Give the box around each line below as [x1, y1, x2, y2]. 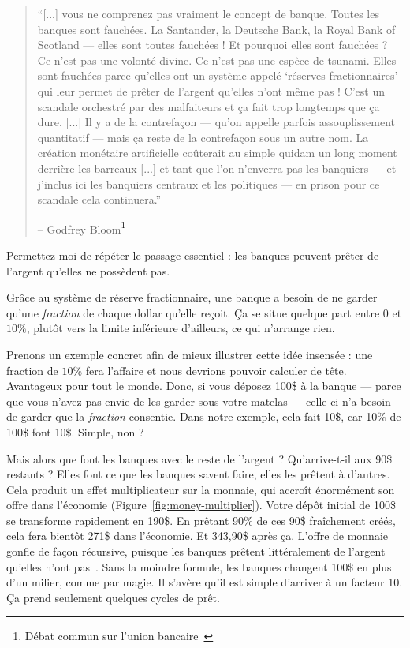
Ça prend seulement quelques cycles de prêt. [6, 589, 220, 605]
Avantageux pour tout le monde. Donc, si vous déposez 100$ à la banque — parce [6, 377, 401, 394]
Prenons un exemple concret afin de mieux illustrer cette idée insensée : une [6, 346, 373, 362]
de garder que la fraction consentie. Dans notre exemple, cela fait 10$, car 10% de [6, 408, 401, 425]
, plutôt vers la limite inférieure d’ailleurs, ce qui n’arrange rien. [26, 320, 335, 336]
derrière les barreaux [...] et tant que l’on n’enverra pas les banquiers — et [37, 159, 397, 176]
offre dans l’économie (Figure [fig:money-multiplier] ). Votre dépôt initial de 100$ [6, 496, 396, 513]
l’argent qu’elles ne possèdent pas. [6, 262, 170, 279]
